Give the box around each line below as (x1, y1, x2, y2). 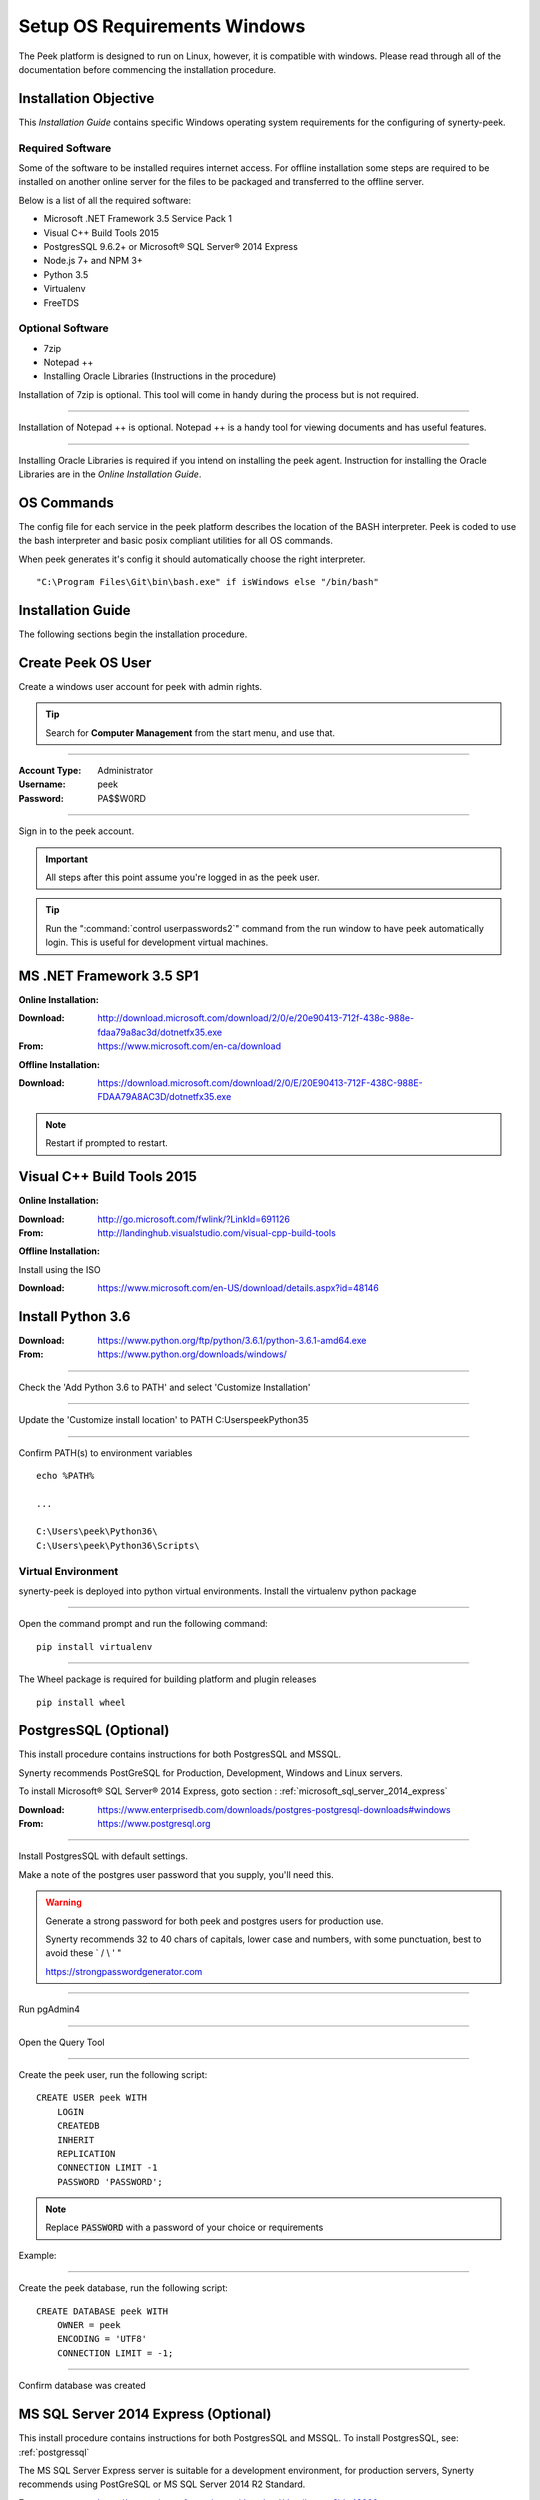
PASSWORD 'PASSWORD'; (56, 2176, 164, 2187)
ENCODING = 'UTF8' (56, 2333, 148, 2345)
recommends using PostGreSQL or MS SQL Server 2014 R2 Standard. (18, 2478, 306, 2490)
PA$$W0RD (97, 792, 147, 804)
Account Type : (18, 765, 82, 777)
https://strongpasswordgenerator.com (45, 1965, 203, 1977)
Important (45, 853, 89, 865)
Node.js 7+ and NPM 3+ (43, 255, 144, 267)
